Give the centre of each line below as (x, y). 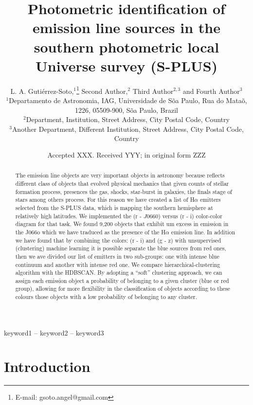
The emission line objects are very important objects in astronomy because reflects (120, 175)
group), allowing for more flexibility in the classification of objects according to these (123, 289)
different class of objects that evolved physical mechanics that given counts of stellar (122, 183)
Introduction (47, 366)
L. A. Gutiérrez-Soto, (42, 91)
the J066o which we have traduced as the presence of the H (90, 232)
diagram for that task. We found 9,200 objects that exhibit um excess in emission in (122, 224)
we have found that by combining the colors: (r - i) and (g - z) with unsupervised (118, 240)
